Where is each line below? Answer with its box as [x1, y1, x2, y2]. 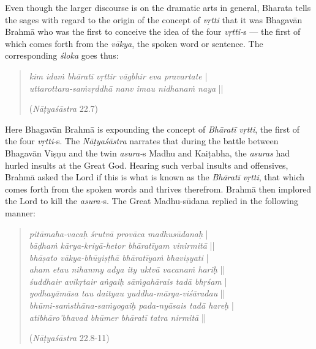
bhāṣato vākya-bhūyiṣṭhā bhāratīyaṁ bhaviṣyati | [29, 251, 209, 263]
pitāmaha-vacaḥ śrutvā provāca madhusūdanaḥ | [29, 227, 208, 240]
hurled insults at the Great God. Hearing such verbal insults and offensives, [5, 158, 288, 171]
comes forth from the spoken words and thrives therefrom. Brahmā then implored [5, 182, 312, 195]
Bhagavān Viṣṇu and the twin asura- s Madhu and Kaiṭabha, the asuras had [5, 146, 290, 159]
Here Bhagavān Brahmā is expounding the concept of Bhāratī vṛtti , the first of [5, 122, 300, 135]
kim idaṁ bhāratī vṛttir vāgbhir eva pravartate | [29, 69, 208, 82]
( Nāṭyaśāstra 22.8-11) [29, 331, 110, 344]
